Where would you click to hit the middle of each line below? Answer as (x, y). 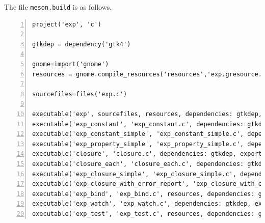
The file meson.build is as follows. (58, 7)
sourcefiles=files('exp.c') (80, 94)
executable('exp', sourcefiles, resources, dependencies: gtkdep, (147, 114)
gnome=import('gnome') (71, 64)
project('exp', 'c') (67, 24)
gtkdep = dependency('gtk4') (82, 44)
